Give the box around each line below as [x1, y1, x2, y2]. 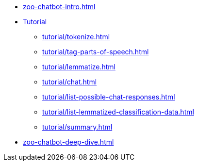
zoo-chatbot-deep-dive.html [23, 138, 114, 146]
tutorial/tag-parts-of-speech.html [42, 48, 149, 56]
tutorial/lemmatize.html [42, 63, 115, 71]
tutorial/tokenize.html [42, 33, 110, 41]
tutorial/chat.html [42, 78, 97, 86]
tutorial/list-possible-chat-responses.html [42, 93, 175, 101]
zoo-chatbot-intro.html [23, 2, 96, 11]
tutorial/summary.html [42, 123, 113, 131]
